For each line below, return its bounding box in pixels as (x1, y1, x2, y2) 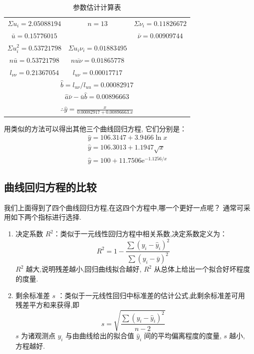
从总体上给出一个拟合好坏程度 (154, 264, 251, 274)
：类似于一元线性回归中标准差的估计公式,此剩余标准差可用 (57, 290, 245, 300)
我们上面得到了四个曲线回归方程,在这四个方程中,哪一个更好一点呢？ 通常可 (4, 202, 244, 212)
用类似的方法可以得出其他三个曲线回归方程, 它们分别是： (4, 123, 187, 133)
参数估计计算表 (73, 2, 121, 12)
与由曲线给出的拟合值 (65, 330, 134, 341)
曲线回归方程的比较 (4, 179, 97, 194)
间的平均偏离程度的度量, (144, 330, 222, 341)
